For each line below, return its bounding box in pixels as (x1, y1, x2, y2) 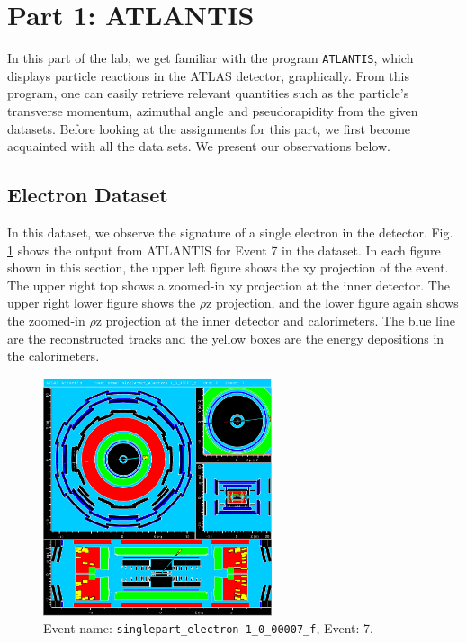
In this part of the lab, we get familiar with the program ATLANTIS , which (7, 49, 414, 67)
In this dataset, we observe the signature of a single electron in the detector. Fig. (7, 222, 453, 241)
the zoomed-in (7, 310, 85, 329)
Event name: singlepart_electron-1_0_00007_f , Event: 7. (43, 619, 373, 638)
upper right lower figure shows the (7, 293, 196, 312)
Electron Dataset (7, 181, 168, 209)
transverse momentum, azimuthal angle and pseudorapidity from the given (7, 101, 418, 120)
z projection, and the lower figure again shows (206, 293, 459, 312)
